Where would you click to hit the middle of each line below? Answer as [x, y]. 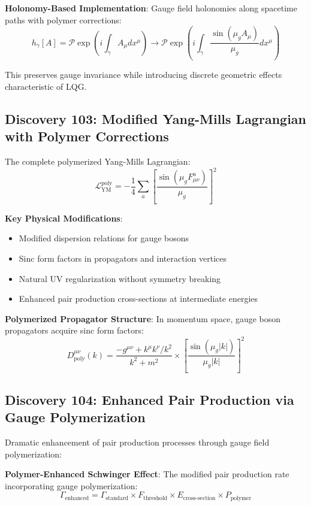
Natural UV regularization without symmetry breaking [120, 278]
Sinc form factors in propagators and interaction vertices [123, 258]
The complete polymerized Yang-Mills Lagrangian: [98, 161]
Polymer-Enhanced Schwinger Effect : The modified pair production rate [147, 474]
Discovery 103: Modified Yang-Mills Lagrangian [155, 118]
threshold [155, 498]
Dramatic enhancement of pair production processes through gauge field [137, 442]
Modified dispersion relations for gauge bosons [104, 238]
